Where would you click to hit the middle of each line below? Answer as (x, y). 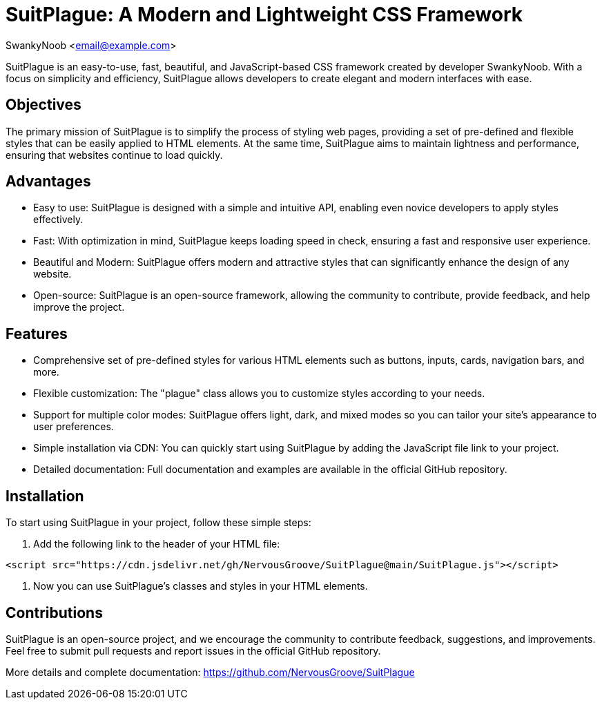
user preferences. (74, 427)
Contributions (54, 612)
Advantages (48, 182)
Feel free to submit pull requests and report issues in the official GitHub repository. (193, 650)
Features (37, 334)
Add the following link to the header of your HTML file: (157, 544)
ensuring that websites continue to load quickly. (114, 155)
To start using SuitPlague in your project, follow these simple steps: (158, 523)
